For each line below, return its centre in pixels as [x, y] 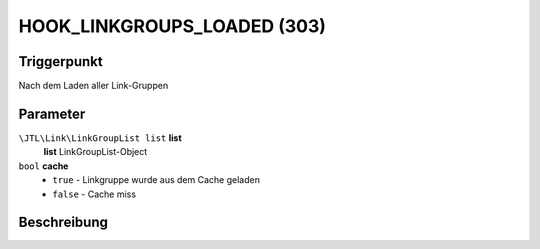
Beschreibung [63, 222]
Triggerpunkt [61, 61]
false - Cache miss [94, 194]
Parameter [52, 113]
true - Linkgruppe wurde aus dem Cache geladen [156, 180]
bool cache [43, 166]
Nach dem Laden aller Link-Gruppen [93, 86]
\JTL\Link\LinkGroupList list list [100, 137]
